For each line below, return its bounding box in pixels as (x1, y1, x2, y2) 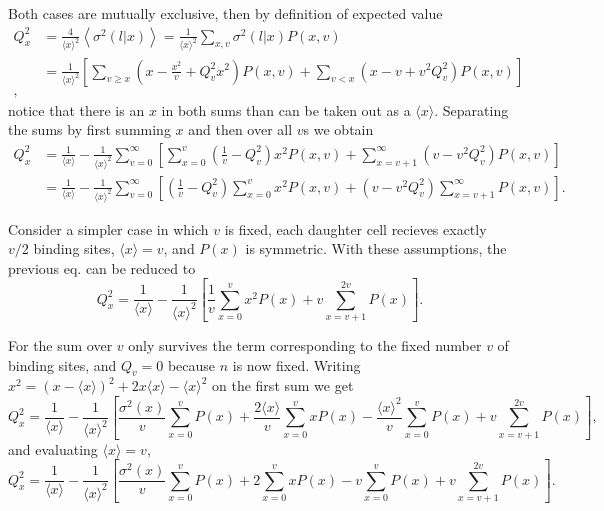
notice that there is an (8, 99, 145, 120)
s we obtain (303, 119, 374, 140)
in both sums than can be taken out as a (161, 99, 411, 120)
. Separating (434, 99, 509, 120)
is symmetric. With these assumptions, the (245, 238, 507, 259)
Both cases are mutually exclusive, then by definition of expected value (8, 3, 443, 23)
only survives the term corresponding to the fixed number (128, 335, 482, 355)
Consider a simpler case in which (8, 218, 209, 239)
